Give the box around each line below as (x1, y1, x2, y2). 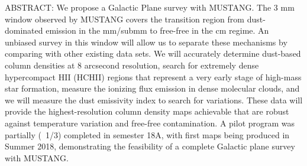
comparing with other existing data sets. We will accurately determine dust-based (5, 47, 301, 60)
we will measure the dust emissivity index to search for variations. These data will (5, 93, 303, 106)
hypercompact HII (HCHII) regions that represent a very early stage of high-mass (5, 70, 302, 83)
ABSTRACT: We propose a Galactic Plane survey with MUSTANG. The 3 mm (5, 1, 295, 13)
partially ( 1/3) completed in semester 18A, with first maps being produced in (5, 128, 290, 141)
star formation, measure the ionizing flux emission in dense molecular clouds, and (5, 82, 300, 95)
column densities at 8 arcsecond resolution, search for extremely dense (5, 58, 259, 71)
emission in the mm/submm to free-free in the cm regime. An (46, 24, 269, 37)
